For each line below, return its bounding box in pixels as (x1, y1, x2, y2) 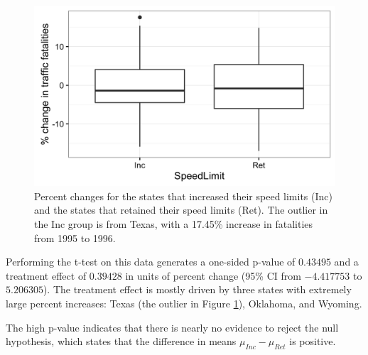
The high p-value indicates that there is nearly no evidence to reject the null (6, 319, 339, 334)
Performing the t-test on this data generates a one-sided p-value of (6, 254, 296, 269)
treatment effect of (6, 268, 87, 283)
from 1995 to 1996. (34, 230, 116, 245)
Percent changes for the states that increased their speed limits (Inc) (34, 188, 332, 203)
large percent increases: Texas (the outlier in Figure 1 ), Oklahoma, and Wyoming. (6, 295, 362, 310)
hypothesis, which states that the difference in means (6, 334, 237, 349)
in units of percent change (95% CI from (125, 268, 301, 283)
